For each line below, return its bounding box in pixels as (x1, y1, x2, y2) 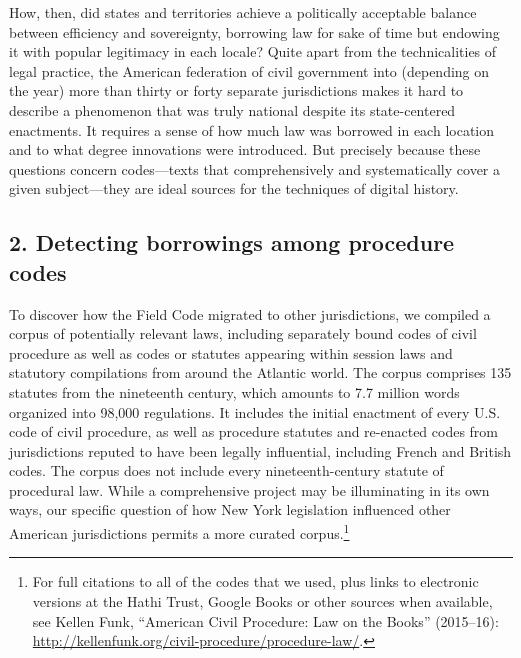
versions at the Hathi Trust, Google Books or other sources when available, (32, 590, 493, 611)
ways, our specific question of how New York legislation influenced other (9, 499, 451, 520)
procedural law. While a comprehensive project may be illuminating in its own (9, 479, 490, 500)
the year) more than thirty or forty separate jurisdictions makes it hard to (9, 80, 464, 101)
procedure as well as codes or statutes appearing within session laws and (9, 342, 453, 363)
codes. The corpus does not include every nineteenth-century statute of (9, 460, 444, 481)
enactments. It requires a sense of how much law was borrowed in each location (9, 119, 495, 140)
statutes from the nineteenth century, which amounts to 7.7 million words (9, 381, 460, 402)
